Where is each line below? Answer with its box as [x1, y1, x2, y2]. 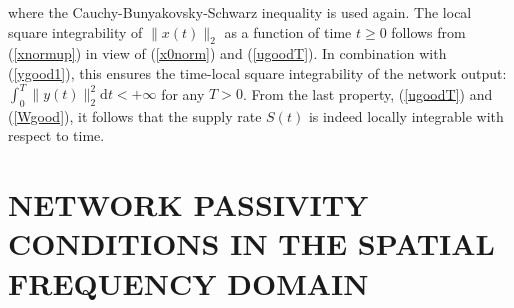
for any [161, 83, 205, 104]
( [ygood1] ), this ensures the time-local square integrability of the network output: [8, 62, 507, 83]
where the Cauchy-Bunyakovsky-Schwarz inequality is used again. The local [8, 2, 472, 22]
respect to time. [8, 125, 105, 146]
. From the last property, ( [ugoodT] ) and [242, 83, 493, 104]
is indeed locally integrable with [308, 105, 504, 126]
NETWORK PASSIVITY [8, 184, 369, 225]
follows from [391, 21, 466, 42]
